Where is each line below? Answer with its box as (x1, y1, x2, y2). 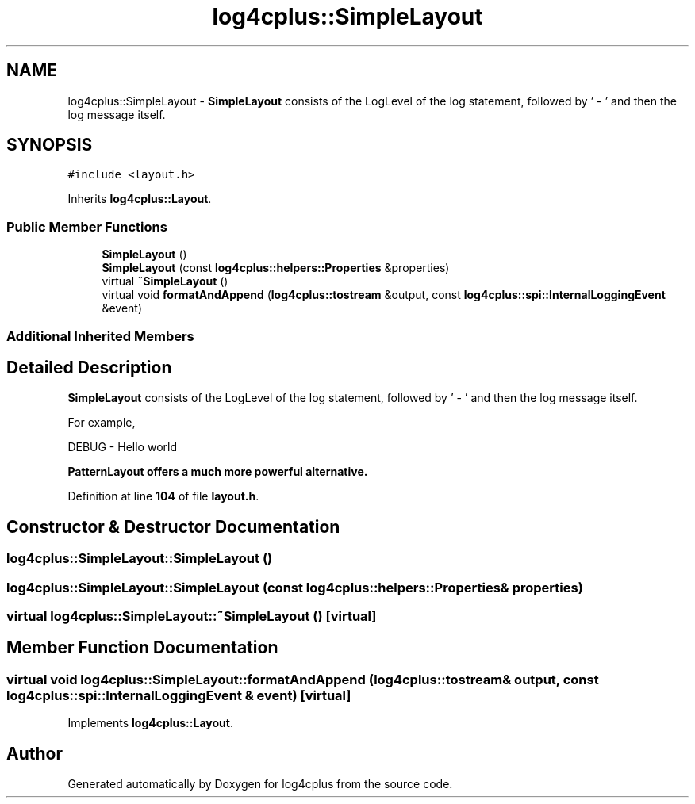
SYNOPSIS (6, 135, 93, 155)
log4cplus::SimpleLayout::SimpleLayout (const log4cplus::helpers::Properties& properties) (6, 579, 583, 595)
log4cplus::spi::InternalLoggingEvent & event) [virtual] (6, 687, 351, 703)
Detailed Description (6, 357, 172, 377)
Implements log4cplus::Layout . (67, 716, 233, 730)
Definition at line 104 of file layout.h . (67, 489, 259, 503)
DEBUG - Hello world (67, 440, 177, 454)
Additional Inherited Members (6, 327, 194, 344)
